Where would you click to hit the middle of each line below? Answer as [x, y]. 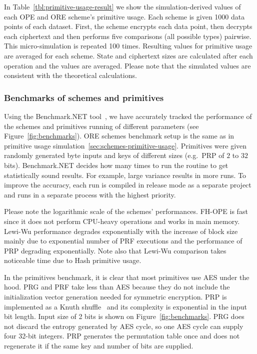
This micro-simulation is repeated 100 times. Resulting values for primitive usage [128, 46]
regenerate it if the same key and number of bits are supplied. [99, 346]
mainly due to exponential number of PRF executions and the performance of [123, 241]
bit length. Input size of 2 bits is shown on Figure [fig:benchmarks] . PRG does [124, 316]
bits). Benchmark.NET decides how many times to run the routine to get [116, 165]
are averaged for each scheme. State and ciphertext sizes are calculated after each [128, 55]
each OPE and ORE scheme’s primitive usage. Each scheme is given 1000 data [124, 16]
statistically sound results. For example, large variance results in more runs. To [125, 175]
